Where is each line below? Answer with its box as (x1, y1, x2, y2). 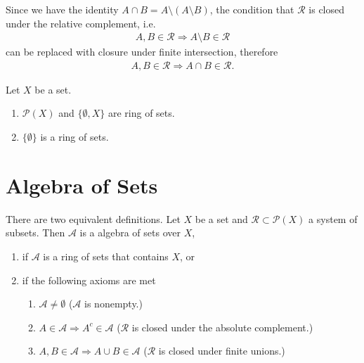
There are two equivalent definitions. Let (6, 211, 181, 226)
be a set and (195, 211, 248, 226)
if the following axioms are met (22, 272, 156, 287)
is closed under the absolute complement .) (131, 319, 313, 334)
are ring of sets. (108, 106, 175, 120)
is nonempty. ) (84, 296, 143, 311)
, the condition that (209, 2, 294, 16)
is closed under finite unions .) (158, 343, 285, 358)
